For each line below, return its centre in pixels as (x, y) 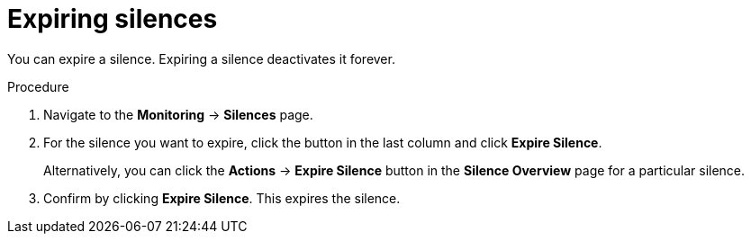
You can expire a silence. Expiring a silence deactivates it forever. (201, 58)
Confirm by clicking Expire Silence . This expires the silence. (222, 198)
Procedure (38, 86)
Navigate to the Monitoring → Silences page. (178, 114)
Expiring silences (113, 19)
